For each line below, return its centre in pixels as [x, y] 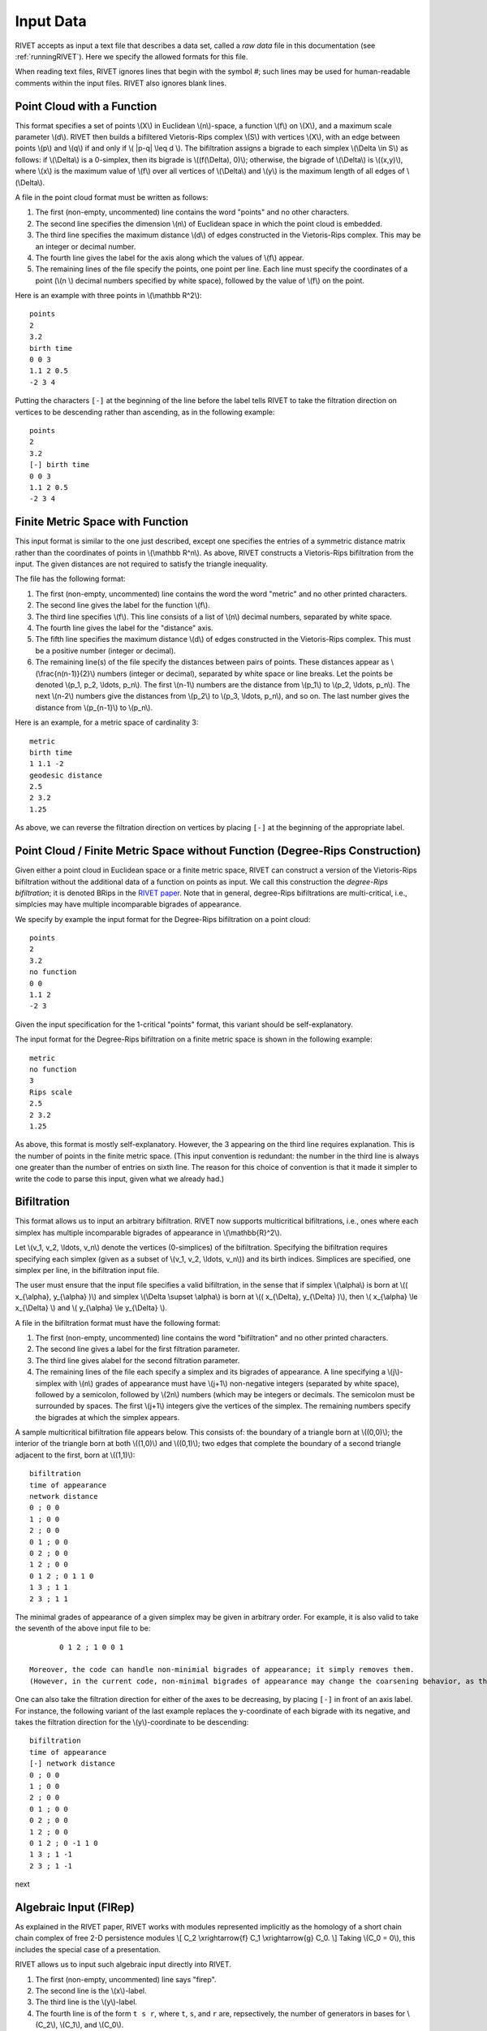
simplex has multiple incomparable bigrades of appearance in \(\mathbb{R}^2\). [149, 1232]
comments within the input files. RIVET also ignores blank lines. [121, 83]
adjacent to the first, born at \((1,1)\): [75, 1455]
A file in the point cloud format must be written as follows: [112, 197]
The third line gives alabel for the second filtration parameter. [138, 1360]
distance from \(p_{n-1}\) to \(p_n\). [94, 708]
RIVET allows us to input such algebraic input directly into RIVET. [123, 1964]
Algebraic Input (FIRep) [75, 1907]
